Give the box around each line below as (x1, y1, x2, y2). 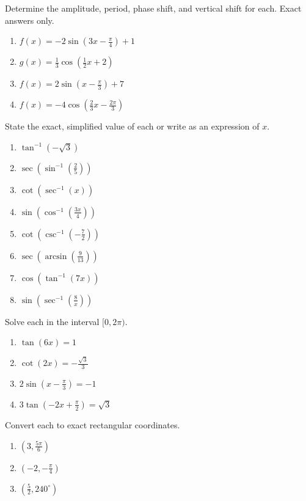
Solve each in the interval (5, 315, 100, 327)
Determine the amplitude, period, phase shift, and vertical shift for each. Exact (5, 2, 302, 14)
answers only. (5, 13, 54, 26)
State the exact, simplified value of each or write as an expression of (5, 120, 260, 133)
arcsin (45, 252, 67, 261)
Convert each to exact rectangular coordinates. (5, 418, 180, 431)
